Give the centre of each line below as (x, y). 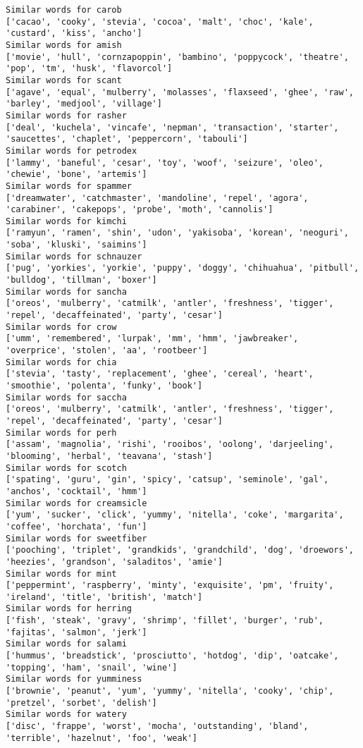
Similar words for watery (66, 715)
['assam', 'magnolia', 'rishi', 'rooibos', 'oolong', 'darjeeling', (170, 444)
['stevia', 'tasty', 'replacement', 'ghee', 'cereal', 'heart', (160, 374)
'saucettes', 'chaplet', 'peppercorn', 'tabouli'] (127, 139)
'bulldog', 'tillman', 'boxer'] (81, 280)
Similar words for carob (64, 10)
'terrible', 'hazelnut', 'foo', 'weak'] (102, 738)
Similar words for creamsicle (76, 503)
